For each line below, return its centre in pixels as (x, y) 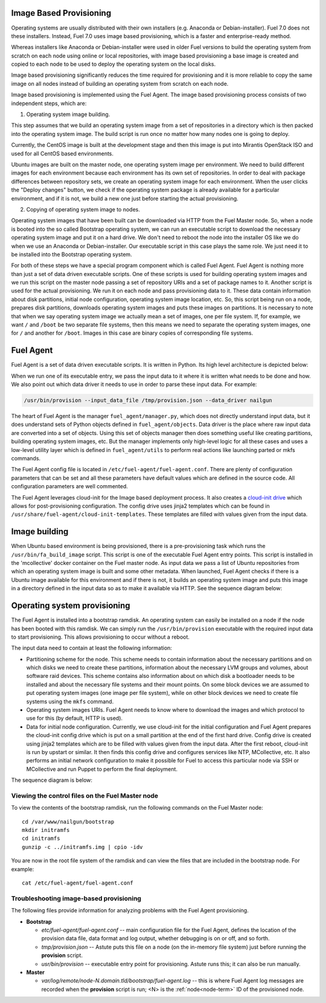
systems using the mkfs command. (70, 701)
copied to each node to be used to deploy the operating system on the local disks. (113, 64)
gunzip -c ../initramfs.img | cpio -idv (82, 847)
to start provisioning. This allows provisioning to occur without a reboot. (101, 637)
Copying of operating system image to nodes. (83, 209)
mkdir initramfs (46, 830)
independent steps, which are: (49, 103)
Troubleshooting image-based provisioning (76, 898)
